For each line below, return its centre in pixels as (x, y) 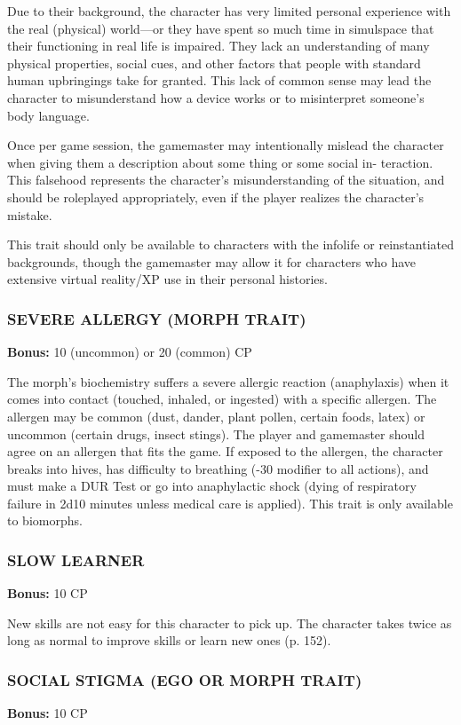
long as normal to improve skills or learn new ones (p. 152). (169, 640)
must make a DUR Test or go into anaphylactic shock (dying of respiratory (212, 486)
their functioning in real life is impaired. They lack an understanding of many (219, 46)
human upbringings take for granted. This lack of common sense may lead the (219, 80)
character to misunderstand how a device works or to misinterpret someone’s (216, 97)
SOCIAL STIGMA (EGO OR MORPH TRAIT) (185, 679)
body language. (48, 115)
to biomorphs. (45, 520)
